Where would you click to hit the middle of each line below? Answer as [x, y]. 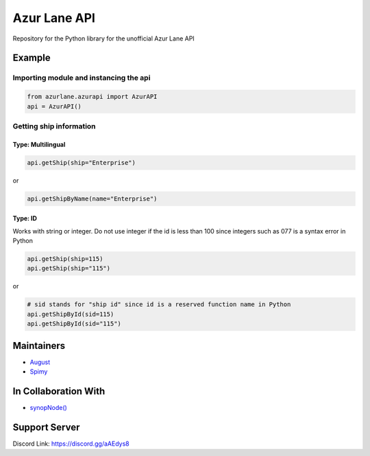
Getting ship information [54, 126]
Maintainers [39, 346]
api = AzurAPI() [54, 106]
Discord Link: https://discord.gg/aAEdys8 [71, 444]
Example [32, 58]
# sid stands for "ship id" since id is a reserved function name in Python [159, 305]
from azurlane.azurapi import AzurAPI [92, 97]
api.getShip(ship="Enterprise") [82, 162]
